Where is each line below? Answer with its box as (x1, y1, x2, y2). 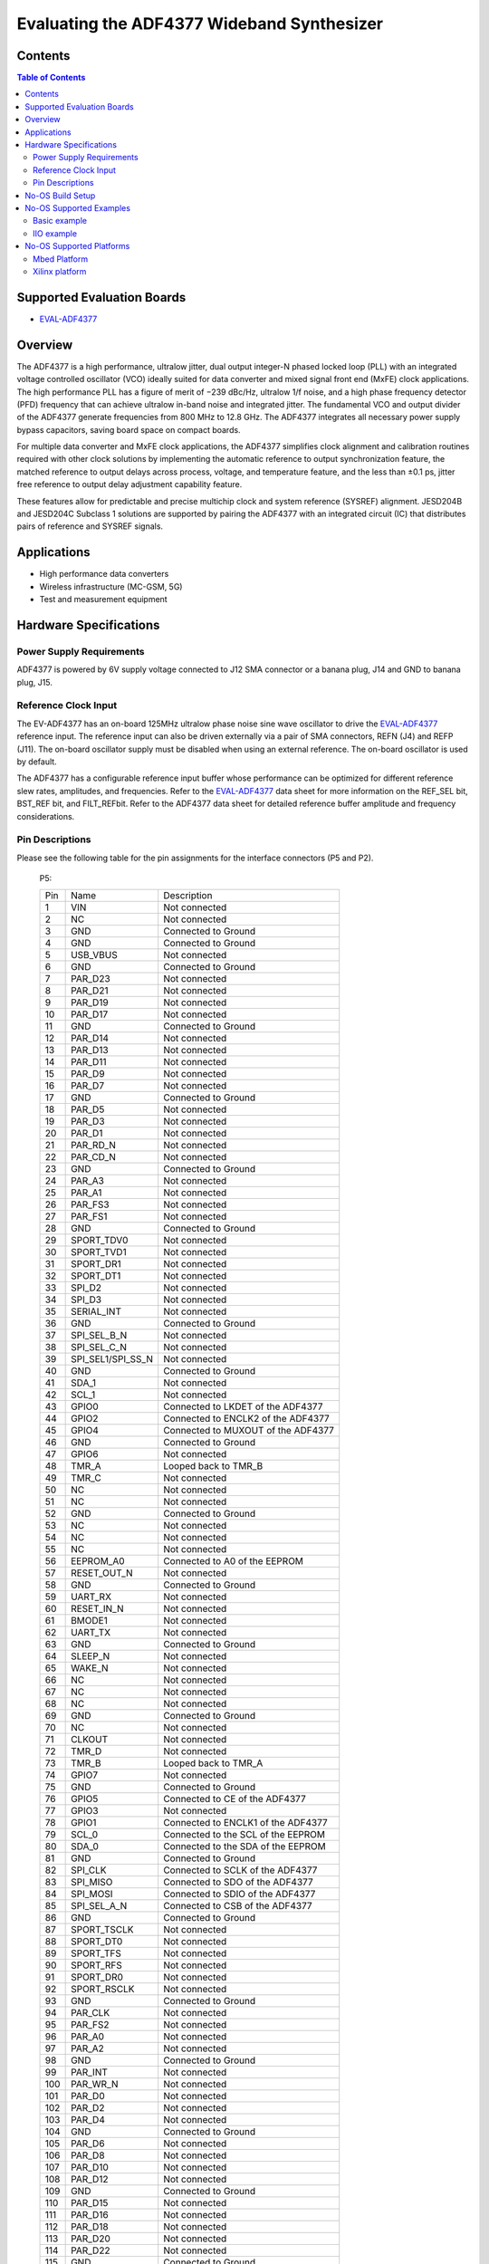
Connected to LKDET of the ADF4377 (163, 1400, 323, 1413)
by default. (16, 756, 58, 767)
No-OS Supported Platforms (24, 241, 130, 252)
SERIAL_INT (71, 1305, 122, 1318)
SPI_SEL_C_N (71, 1341, 127, 1354)
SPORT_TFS (71, 1947, 122, 1960)
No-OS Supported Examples (24, 202, 131, 213)
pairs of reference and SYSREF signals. (16, 521, 163, 532)
